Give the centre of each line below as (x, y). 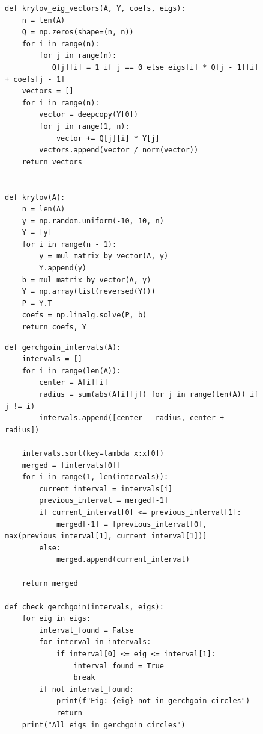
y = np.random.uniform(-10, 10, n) (93, 221)
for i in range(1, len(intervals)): (95, 477)
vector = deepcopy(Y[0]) (89, 115)
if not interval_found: (86, 689)
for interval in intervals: (95, 642)
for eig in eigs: (56, 619)
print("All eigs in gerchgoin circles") (104, 725)
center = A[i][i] (74, 383)
